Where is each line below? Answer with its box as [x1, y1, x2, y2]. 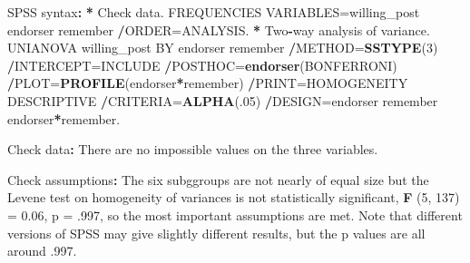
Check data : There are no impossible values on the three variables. [7, 140, 378, 159]
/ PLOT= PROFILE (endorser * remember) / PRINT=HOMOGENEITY [7, 73, 408, 93]
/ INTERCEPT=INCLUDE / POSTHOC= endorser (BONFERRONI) [7, 55, 397, 74]
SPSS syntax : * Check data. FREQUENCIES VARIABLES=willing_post [7, 3, 420, 21]
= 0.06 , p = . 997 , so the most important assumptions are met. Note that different [7, 205, 463, 224]
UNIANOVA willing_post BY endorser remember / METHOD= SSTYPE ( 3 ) [7, 38, 438, 57]
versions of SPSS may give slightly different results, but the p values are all [7, 223, 426, 242]
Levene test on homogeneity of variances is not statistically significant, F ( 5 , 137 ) [7, 188, 460, 207]
